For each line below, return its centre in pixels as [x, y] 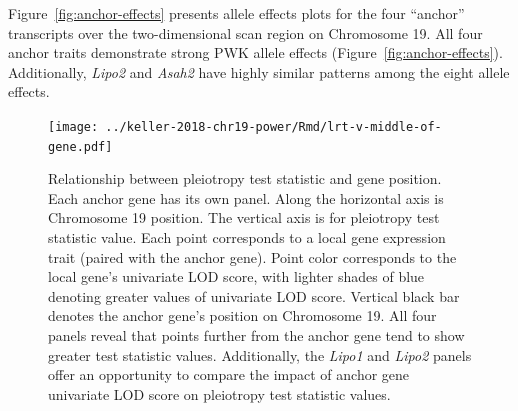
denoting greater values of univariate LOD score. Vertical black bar [254, 295]
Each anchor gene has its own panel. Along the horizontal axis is [246, 197]
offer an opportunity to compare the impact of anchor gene [229, 374]
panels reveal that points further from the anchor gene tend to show [256, 335]
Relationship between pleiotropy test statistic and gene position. [245, 178]
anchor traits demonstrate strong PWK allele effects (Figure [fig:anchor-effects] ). [255, 52]
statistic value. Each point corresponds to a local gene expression [247, 237]
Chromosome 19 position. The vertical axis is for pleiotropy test [244, 217]
